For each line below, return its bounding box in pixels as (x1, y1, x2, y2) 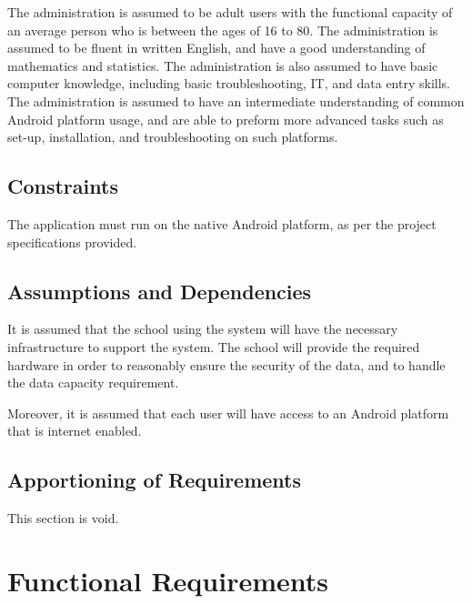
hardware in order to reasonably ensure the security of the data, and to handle (7, 355, 446, 374)
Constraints (7, 172, 118, 200)
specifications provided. (7, 232, 137, 251)
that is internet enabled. (7, 421, 142, 440)
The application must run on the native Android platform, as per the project (7, 214, 437, 233)
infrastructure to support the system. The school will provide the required (7, 337, 420, 356)
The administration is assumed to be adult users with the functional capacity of (7, 3, 453, 21)
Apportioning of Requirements (7, 466, 302, 494)
